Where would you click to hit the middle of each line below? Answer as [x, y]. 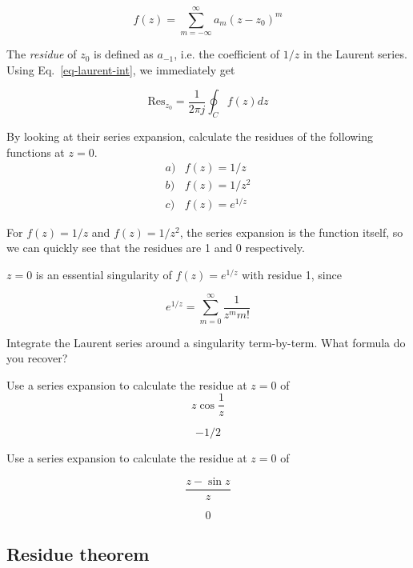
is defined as [124, 54]
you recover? [37, 358]
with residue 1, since [292, 274]
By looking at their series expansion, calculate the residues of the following [190, 136]
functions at [36, 152]
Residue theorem [78, 554]
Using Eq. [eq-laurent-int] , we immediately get [121, 69]
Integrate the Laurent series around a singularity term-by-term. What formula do [206, 342]
